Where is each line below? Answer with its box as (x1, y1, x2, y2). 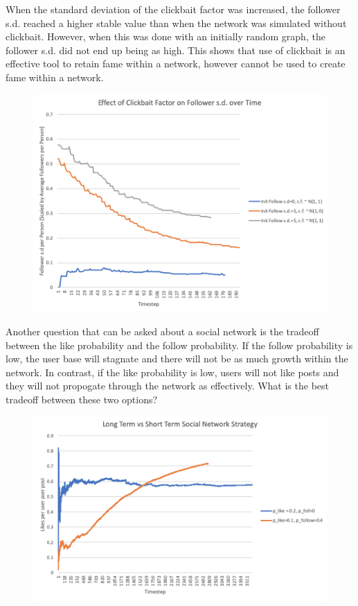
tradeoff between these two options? (6, 392, 158, 406)
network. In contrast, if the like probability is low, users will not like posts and (6, 364, 339, 379)
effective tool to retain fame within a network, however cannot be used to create (6, 56, 346, 71)
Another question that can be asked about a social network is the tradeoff (6, 324, 319, 339)
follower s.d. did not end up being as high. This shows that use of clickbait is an (6, 42, 346, 57)
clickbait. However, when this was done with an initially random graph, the (6, 29, 325, 44)
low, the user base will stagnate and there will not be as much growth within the (6, 351, 348, 366)
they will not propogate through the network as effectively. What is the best (6, 378, 330, 393)
